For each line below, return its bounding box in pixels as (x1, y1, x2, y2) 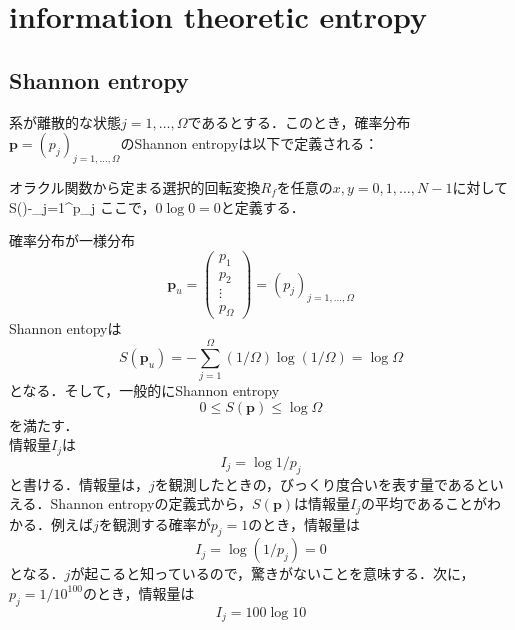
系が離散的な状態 (9, 111, 121, 132)
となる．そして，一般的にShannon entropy (9, 380, 280, 401)
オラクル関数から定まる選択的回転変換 (9, 176, 261, 197)
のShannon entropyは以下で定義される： (120, 133, 379, 154)
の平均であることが (361, 493, 487, 514)
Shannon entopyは (9, 318, 122, 339)
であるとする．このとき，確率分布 (187, 111, 411, 132)
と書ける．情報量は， (9, 473, 149, 494)
